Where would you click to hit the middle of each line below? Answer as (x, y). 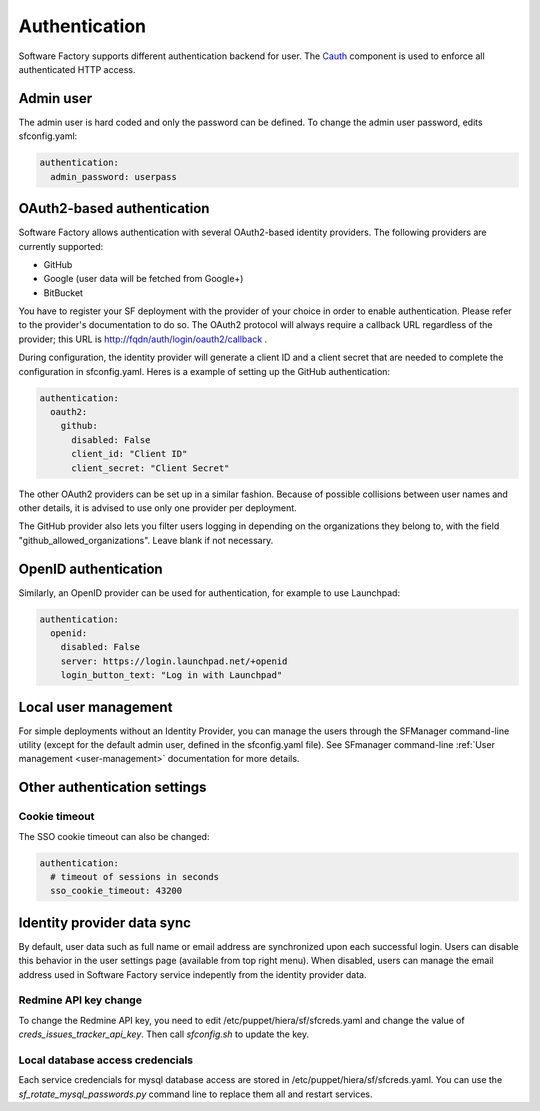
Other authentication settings (112, 787)
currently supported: (61, 246)
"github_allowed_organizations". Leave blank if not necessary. (146, 540)
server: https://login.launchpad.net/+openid (174, 661)
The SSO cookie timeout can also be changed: (114, 836)
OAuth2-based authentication (114, 208)
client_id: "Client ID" (129, 454)
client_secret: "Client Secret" (150, 468)
